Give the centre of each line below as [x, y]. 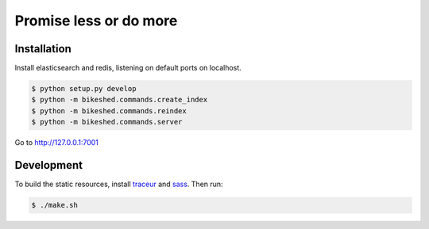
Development [49, 165]
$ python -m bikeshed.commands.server [107, 122]
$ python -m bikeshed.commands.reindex [109, 111]
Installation [43, 49]
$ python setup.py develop [84, 89]
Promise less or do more [96, 21]
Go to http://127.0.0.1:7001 [57, 143]
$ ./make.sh [55, 205]
